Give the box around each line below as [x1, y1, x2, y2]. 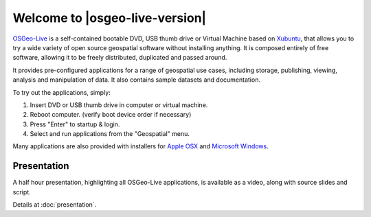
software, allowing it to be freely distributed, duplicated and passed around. [12, 54, 227, 62]
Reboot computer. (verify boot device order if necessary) [30, 111, 192, 119]
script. [12, 187, 31, 196]
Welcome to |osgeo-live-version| [12, 10, 206, 25]
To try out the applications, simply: [12, 88, 111, 96]
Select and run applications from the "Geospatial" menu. [30, 130, 190, 138]
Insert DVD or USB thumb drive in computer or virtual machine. [30, 100, 208, 109]
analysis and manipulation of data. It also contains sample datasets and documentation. [12, 76, 261, 84]
